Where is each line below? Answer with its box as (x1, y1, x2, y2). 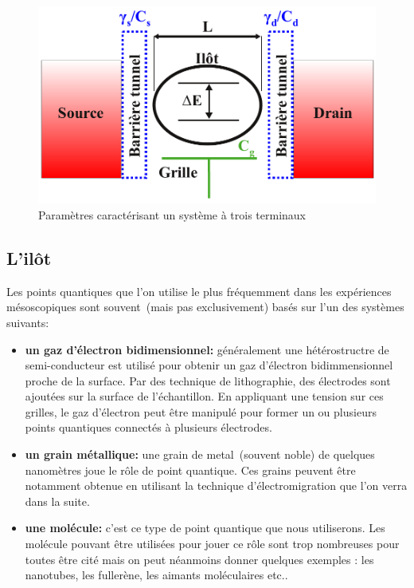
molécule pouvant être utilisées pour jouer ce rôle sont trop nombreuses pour (25, 535, 400, 552)
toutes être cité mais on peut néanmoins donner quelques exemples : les (25, 551, 374, 567)
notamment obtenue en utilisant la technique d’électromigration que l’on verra (25, 477, 408, 494)
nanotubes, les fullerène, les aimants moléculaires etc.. (25, 566, 288, 583)
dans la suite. (25, 492, 90, 509)
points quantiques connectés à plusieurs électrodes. (25, 419, 272, 436)
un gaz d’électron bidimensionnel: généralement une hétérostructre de (25, 341, 389, 357)
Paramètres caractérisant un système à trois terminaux (38, 206, 306, 223)
